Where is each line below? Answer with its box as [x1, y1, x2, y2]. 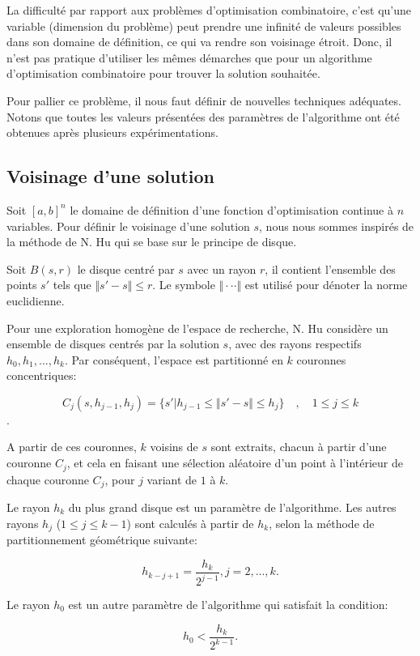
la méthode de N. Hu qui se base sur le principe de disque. [6, 233, 297, 250]
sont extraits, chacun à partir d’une [210, 438, 387, 455]
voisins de [150, 438, 198, 455]
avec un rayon [187, 260, 257, 277]
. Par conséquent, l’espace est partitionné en [64, 351, 283, 368]
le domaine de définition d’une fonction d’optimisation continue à [70, 201, 393, 218]
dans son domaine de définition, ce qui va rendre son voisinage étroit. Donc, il [6, 33, 392, 50]
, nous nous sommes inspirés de [259, 217, 414, 234]
